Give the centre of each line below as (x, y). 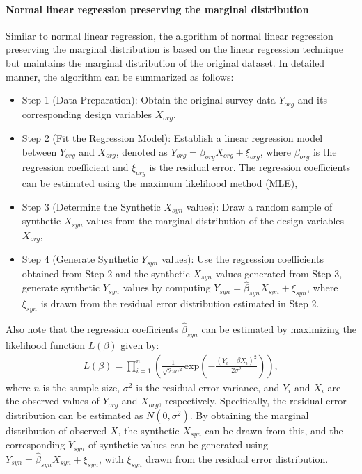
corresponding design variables (87, 114)
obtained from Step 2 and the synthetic (106, 273)
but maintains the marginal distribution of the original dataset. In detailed (165, 62)
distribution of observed (56, 430)
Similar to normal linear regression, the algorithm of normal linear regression (170, 35)
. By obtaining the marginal (249, 415)
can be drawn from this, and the (274, 430)
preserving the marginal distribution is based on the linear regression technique (174, 49)
